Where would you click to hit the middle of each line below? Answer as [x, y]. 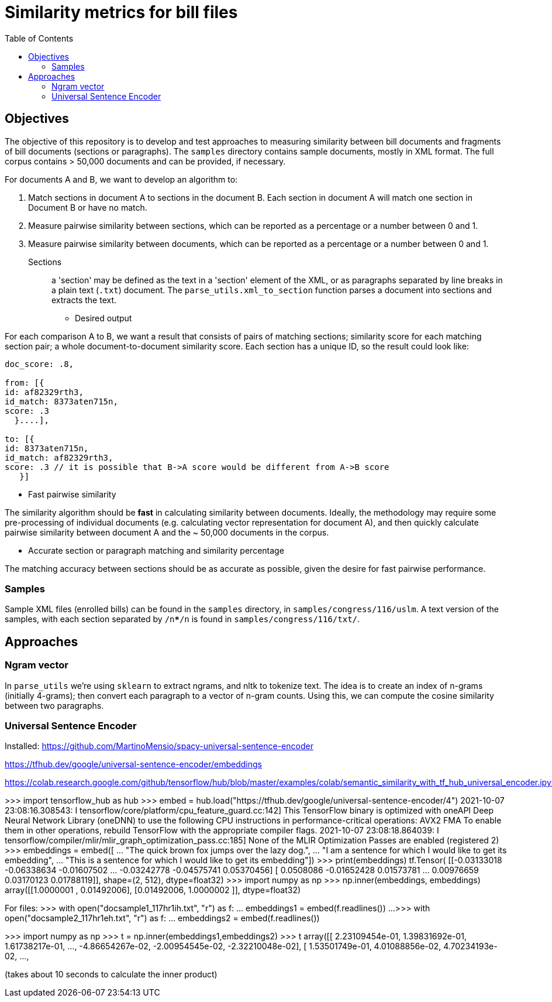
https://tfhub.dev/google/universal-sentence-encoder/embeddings [133, 764]
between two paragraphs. [54, 705]
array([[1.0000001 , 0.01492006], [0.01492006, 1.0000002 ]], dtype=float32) [153, 890]
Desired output [103, 318]
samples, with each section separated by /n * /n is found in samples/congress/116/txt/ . [182, 619]
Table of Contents [39, 38]
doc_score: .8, [39, 364]
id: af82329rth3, [44, 392]
